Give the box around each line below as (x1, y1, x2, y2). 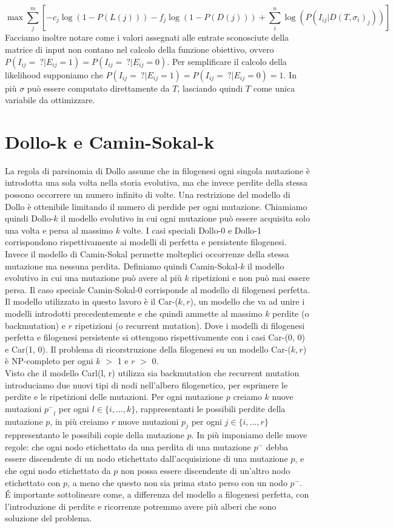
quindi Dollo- (5, 212, 54, 225)
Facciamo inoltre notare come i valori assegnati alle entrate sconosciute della (5, 31, 289, 44)
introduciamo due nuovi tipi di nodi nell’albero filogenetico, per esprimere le (5, 378, 288, 391)
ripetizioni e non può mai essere (192, 271, 310, 284)
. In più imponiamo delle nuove (191, 428, 307, 441)
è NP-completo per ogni (5, 354, 93, 367)
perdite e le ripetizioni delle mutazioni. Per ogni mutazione (5, 390, 224, 403)
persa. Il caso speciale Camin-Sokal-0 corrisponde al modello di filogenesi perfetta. (5, 283, 310, 296)
